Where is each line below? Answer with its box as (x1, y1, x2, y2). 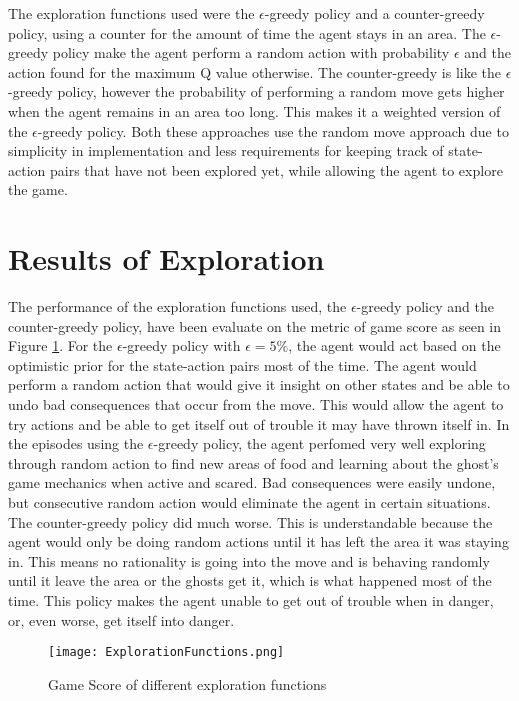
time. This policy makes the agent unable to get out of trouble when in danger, (8, 589, 494, 610)
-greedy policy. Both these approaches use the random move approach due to (37, 120, 509, 141)
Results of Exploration (8, 238, 325, 279)
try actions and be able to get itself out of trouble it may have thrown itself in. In (8, 413, 510, 434)
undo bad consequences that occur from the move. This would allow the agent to (8, 394, 504, 415)
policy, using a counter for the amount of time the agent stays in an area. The (8, 22, 486, 43)
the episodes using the (8, 433, 144, 454)
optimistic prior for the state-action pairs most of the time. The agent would (8, 354, 477, 375)
